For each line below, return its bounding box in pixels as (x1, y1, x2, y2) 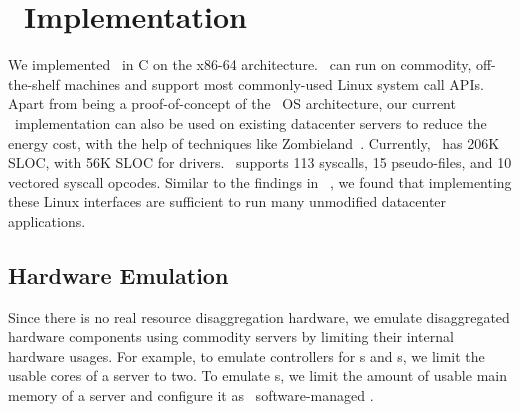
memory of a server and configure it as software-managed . (8, 385, 374, 406)
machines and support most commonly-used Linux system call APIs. (64, 73, 484, 94)
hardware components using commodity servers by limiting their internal (8, 326, 454, 347)
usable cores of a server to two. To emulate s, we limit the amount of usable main (8, 365, 507, 386)
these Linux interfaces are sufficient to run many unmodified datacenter (8, 191, 447, 212)
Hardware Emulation (8, 259, 229, 290)
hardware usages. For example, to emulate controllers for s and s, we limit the (8, 345, 485, 366)
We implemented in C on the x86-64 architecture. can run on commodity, (8, 54, 472, 75)
